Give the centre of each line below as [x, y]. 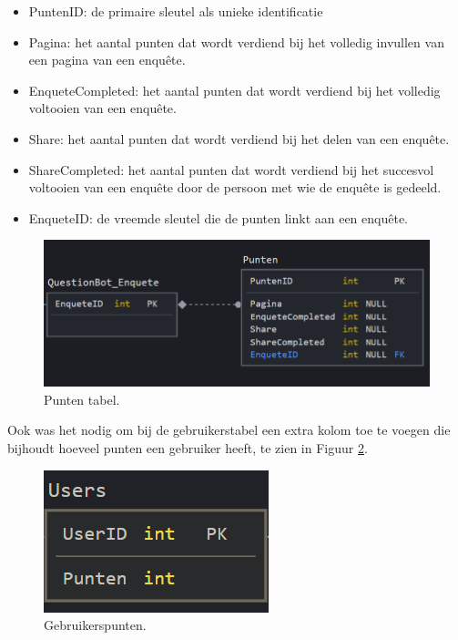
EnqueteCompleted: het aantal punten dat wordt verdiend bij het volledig [234, 90]
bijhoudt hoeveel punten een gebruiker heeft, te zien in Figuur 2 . [188, 448]
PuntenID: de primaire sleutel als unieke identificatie [176, 11]
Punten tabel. [82, 399]
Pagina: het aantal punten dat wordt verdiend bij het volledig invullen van [236, 41]
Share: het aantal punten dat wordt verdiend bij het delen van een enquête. [239, 138]
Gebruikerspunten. [95, 625]
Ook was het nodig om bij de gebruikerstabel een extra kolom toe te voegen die [229, 430]
